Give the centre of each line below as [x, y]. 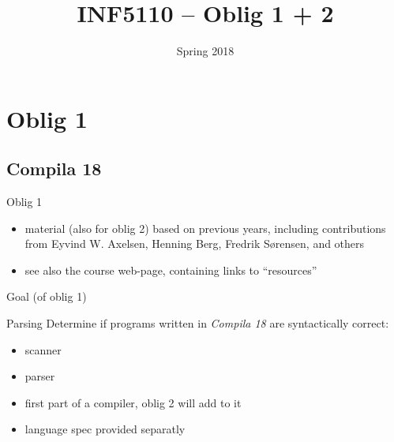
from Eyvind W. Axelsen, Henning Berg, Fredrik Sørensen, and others [195, 243]
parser [40, 376]
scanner [43, 349]
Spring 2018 [205, 51]
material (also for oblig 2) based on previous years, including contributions [205, 228]
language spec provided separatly [105, 429]
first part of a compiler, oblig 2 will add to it [133, 402]
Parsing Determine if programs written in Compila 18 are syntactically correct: [198, 323]
